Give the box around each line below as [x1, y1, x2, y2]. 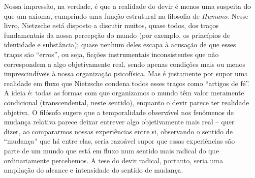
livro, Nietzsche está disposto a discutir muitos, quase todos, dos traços [4, 20, 219, 30]
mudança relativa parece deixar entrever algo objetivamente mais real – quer [4, 117, 235, 127]
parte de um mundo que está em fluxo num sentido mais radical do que [4, 145, 219, 155]
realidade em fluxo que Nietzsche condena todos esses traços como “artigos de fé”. [4, 78, 250, 88]
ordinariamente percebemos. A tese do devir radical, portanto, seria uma [4, 155, 223, 165]
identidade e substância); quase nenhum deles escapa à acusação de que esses [4, 39, 236, 50]
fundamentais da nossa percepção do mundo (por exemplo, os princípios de [4, 30, 230, 40]
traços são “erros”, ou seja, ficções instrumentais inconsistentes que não [4, 49, 219, 59]
